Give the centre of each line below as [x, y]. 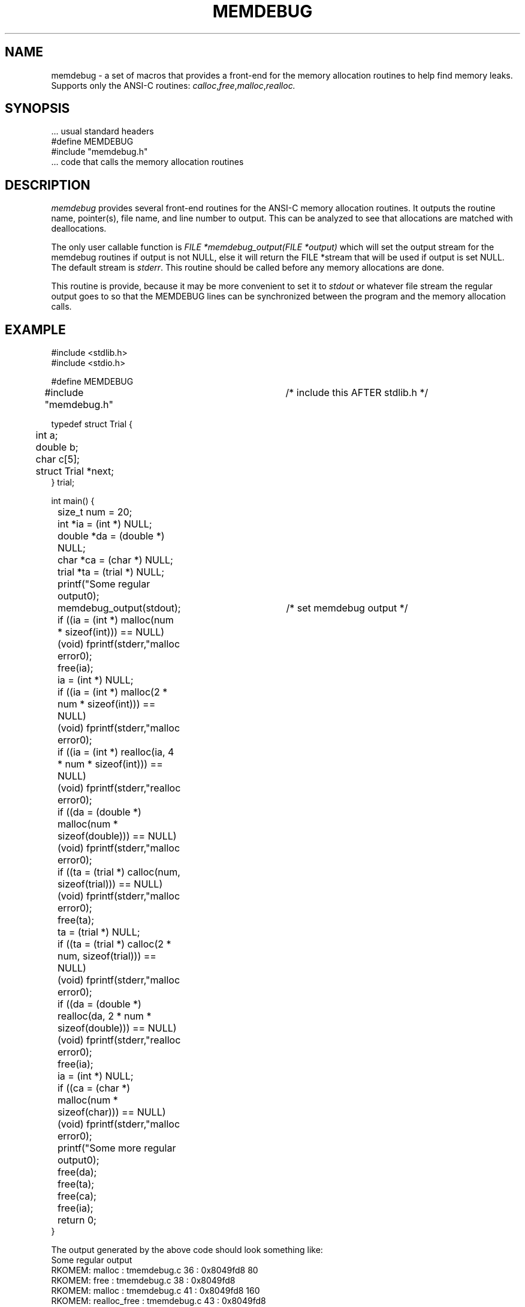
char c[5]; [58, 459]
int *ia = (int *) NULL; [105, 524]
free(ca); [77, 1196]
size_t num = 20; [95, 512]
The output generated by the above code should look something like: [187, 1250]
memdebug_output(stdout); [119, 608]
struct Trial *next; [75, 471]
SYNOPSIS [37, 109]
